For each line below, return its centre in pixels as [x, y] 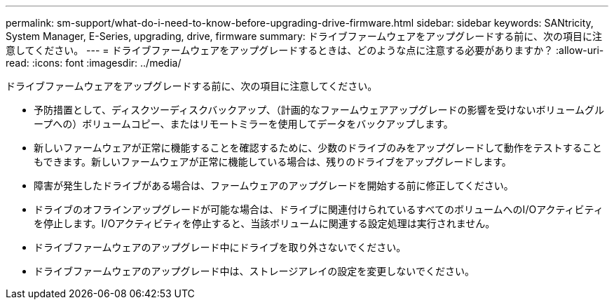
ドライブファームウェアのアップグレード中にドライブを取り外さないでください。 [220, 247]
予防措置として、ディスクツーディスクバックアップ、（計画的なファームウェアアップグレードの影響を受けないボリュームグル [319, 110]
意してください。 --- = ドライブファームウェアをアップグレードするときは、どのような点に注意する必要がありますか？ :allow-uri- [305, 50]
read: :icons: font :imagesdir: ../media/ [94, 63]
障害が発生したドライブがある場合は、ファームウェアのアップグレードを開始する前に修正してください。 [274, 185]
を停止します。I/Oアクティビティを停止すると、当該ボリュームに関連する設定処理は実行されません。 [265, 223]
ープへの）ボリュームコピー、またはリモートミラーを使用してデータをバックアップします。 [244, 124]
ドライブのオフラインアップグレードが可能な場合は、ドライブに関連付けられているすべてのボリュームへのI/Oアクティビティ [319, 209]
